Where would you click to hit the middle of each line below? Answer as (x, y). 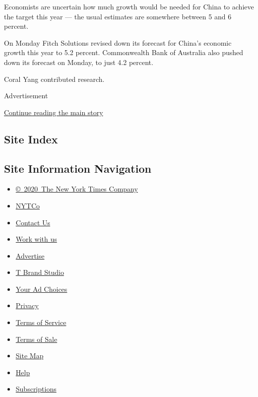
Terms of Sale (36, 339)
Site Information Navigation (78, 168)
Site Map (30, 356)
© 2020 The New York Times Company (77, 189)
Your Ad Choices (41, 289)
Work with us (36, 239)
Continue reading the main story (54, 112)
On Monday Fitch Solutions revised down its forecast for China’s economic (118, 42)
